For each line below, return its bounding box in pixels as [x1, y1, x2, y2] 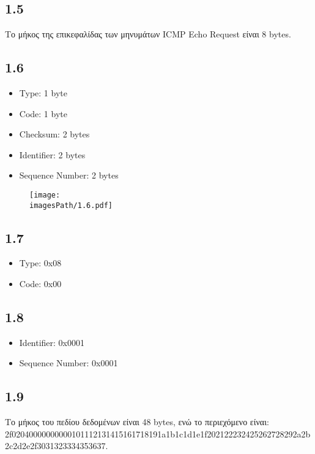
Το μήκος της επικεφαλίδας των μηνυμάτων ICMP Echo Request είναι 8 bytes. [5, 28, 291, 40]
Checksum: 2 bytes [19, 128, 90, 140]
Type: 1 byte [19, 87, 67, 99]
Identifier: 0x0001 [19, 336, 85, 348]
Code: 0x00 [19, 277, 62, 290]
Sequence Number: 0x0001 [19, 356, 118, 369]
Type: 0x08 [19, 256, 62, 269]
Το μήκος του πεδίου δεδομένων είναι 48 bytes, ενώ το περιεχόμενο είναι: [5, 415, 269, 428]
